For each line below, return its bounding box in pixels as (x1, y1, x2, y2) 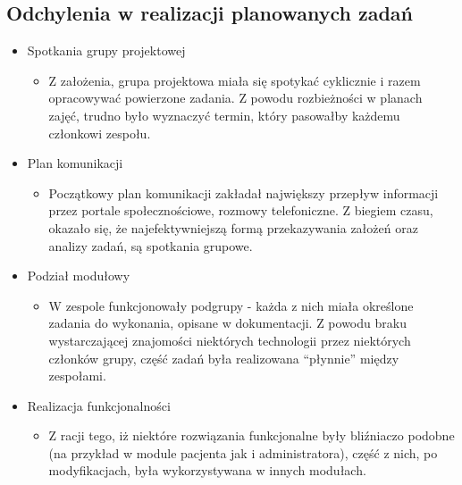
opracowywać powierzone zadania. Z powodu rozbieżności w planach (48, 88, 423, 107)
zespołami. (48, 366, 106, 385)
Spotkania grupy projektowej (27, 41, 186, 60)
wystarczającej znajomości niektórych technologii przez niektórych (48, 330, 411, 349)
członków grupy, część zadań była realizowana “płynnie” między (48, 348, 399, 367)
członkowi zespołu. (48, 123, 151, 142)
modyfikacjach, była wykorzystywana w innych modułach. (48, 461, 366, 480)
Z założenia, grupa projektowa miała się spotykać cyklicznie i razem (48, 71, 421, 89)
